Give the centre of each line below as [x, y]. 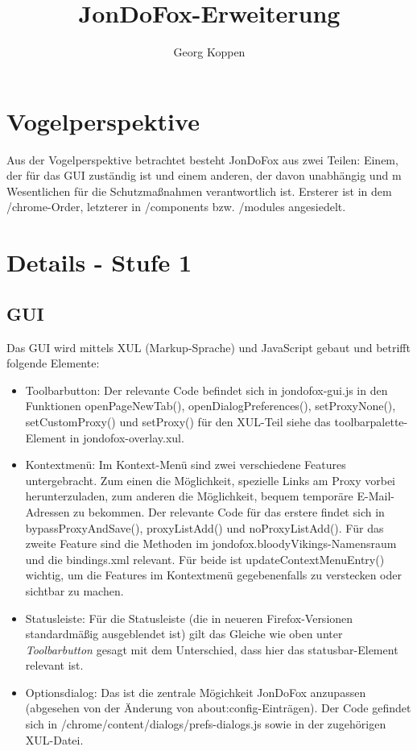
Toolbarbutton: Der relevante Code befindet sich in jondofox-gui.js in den [206, 390]
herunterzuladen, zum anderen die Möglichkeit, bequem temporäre [189, 496]
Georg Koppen [209, 52]
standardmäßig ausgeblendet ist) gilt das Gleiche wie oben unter [184, 634]
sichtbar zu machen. [74, 590]
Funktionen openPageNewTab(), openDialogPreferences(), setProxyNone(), [211, 406]
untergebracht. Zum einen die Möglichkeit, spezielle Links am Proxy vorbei [210, 480]
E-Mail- [376, 496]
